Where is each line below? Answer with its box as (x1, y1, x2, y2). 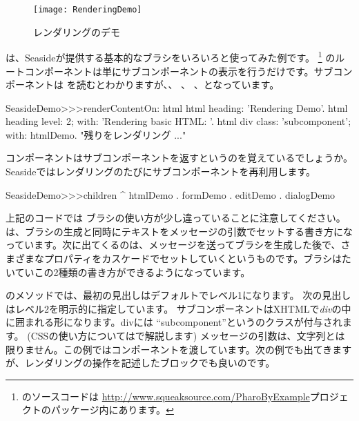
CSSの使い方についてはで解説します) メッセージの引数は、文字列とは (30, 329, 345, 342)
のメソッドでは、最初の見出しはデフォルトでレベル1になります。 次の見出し (6, 288, 351, 302)
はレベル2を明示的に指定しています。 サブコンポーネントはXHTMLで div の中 (6, 301, 351, 315)
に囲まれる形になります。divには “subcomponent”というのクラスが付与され (6, 315, 342, 329)
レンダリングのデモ (33, 24, 120, 39)
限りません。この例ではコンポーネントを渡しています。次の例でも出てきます (6, 342, 352, 356)
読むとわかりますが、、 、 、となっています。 (76, 77, 280, 92)
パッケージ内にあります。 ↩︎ (50, 402, 174, 417)
